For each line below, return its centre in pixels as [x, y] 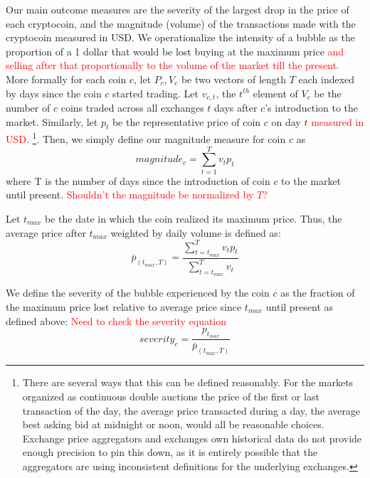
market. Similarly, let [52, 121]
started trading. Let [156, 93]
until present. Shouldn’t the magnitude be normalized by [130, 195]
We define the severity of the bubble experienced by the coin [138, 293]
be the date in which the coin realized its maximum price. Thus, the [193, 218]
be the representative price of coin [186, 121]
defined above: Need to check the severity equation [116, 320]
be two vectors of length [234, 79]
